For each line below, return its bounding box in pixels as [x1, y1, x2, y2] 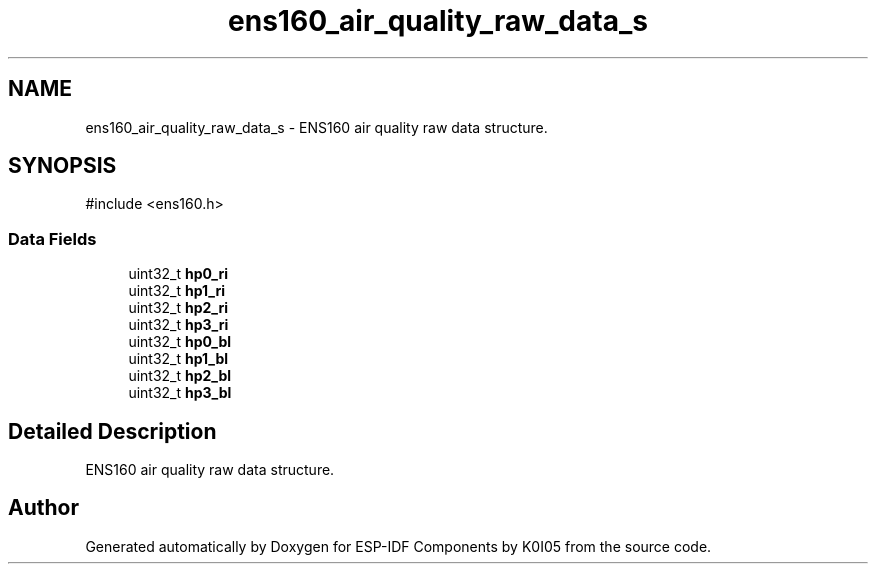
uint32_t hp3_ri [128, 316, 229, 334]
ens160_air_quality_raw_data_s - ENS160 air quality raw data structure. [85, 118, 548, 136]
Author [8, 495, 79, 521]
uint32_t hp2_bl [128, 367, 232, 385]
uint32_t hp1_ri [128, 282, 226, 300]
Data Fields [8, 228, 97, 249]
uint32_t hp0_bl [128, 333, 232, 351]
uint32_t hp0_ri [128, 265, 229, 283]
